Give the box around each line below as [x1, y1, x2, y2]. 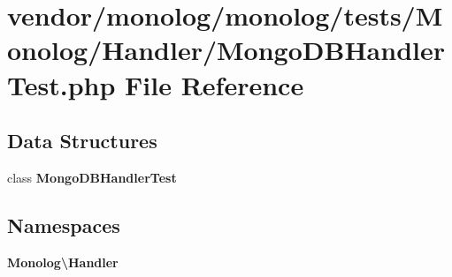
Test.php [7, 66, 116, 102]
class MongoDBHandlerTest [7, 168, 177, 186]
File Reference [125, 66, 304, 102]
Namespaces [7, 211, 120, 238]
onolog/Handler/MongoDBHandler [7, 32, 445, 68]
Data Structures [7, 127, 157, 154]
